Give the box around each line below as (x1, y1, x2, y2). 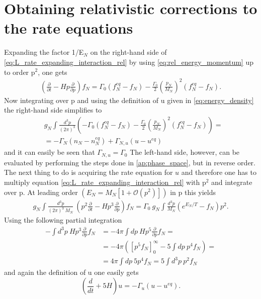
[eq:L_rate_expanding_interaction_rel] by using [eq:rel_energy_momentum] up (4, 56, 253, 67)
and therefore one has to (181, 167, 256, 177)
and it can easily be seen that (4, 147, 95, 157)
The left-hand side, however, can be (130, 147, 240, 157)
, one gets (38, 66, 67, 77)
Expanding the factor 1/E (4, 47, 84, 57)
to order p (4, 66, 35, 77)
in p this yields (170, 186, 216, 197)
